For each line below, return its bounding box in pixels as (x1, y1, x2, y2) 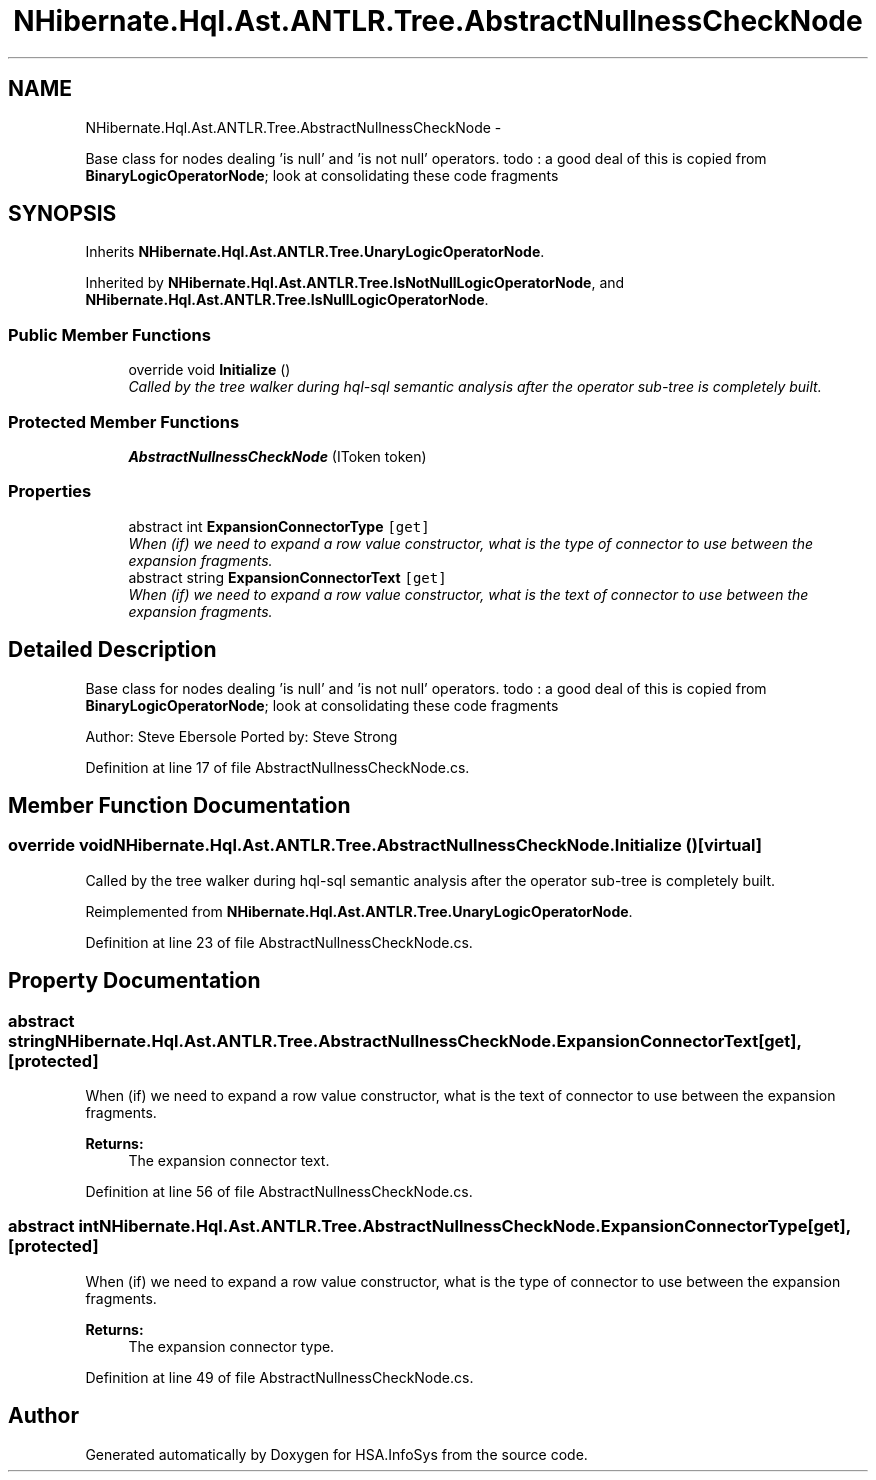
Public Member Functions (8, 324, 211, 345)
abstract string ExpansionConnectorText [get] (128, 568, 447, 586)
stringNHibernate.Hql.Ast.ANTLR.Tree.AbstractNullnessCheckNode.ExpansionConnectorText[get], (8, 1030, 802, 1051)
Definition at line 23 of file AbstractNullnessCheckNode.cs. (85, 933, 473, 951)
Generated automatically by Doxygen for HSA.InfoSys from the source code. (85, 1445, 588, 1463)
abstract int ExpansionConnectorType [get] (128, 517, 430, 535)
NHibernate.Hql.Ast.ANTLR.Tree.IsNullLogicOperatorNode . (85, 291, 489, 309)
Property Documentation (8, 968, 261, 994)
